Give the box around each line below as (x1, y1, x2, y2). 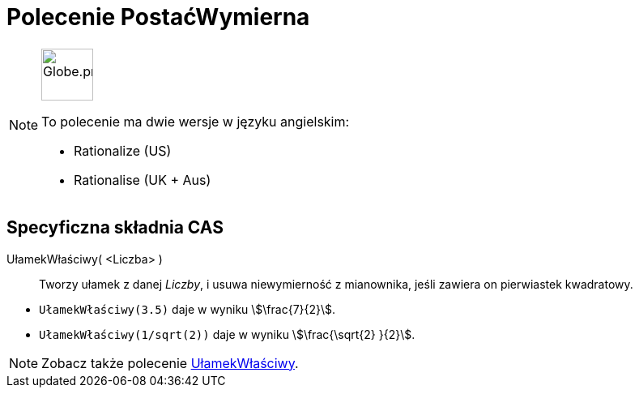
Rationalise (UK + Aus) (74, 171, 211, 188)
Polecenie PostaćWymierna (6, 3, 310, 31)
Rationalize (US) (74, 142, 172, 159)
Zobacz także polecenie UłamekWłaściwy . (41, 354, 299, 371)
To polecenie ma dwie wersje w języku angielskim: (41, 113, 350, 130)
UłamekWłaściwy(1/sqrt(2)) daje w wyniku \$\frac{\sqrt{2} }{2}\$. (39, 327, 415, 341)
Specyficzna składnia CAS (6, 217, 224, 238)
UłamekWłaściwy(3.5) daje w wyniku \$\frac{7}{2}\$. (39, 302, 336, 316)
